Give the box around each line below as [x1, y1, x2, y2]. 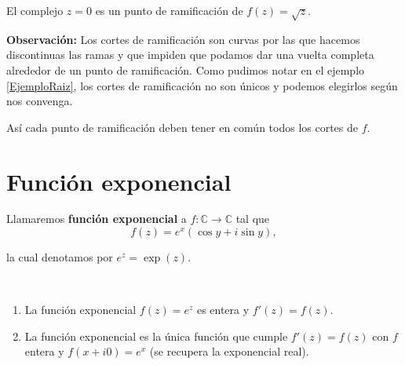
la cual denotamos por [6, 249, 113, 265]
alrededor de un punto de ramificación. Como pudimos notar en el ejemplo [6, 61, 365, 78]
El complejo [6, 2, 64, 18]
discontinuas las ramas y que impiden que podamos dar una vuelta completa [6, 46, 374, 63]
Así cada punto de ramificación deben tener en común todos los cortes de [6, 119, 358, 135]
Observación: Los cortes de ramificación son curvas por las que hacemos [6, 31, 360, 47]
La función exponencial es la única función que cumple [24, 327, 288, 344]
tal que [235, 210, 270, 227]
